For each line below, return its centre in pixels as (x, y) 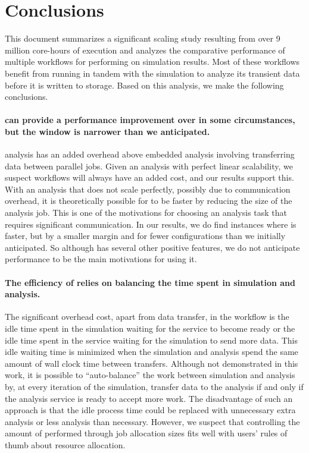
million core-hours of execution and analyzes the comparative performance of (145, 50)
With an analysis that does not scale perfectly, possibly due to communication (148, 189)
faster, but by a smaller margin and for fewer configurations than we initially (145, 236)
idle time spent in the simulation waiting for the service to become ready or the (150, 328)
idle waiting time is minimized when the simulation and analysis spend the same (152, 352)
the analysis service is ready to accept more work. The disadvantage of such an (149, 398)
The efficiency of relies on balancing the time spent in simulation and (150, 282)
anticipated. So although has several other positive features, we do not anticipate (152, 247)
